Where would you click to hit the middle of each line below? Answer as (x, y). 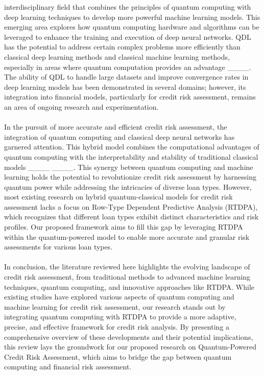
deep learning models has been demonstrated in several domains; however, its (125, 86)
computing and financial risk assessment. (68, 367)
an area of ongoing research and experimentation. (81, 106)
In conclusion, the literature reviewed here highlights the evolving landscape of (127, 267)
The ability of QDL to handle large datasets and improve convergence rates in (126, 77)
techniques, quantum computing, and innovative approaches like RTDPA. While (129, 286)
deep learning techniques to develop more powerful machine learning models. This (132, 17)
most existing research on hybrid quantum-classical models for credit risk (118, 197)
